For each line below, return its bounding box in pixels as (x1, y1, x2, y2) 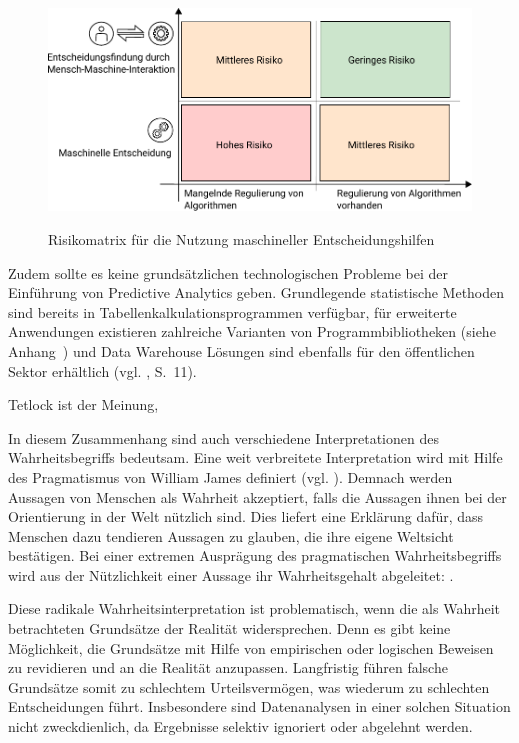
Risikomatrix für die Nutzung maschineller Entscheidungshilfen (48, 228, 435, 249)
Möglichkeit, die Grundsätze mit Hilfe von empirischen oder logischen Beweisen (8, 637, 494, 658)
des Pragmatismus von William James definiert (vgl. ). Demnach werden (8, 466, 453, 487)
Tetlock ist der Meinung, (8, 394, 159, 415)
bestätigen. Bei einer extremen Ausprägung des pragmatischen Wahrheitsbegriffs (8, 545, 502, 566)
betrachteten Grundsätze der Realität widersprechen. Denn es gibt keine (8, 618, 451, 639)
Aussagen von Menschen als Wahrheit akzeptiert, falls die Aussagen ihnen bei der (8, 486, 507, 507)
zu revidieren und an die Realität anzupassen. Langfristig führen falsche (8, 657, 448, 678)
